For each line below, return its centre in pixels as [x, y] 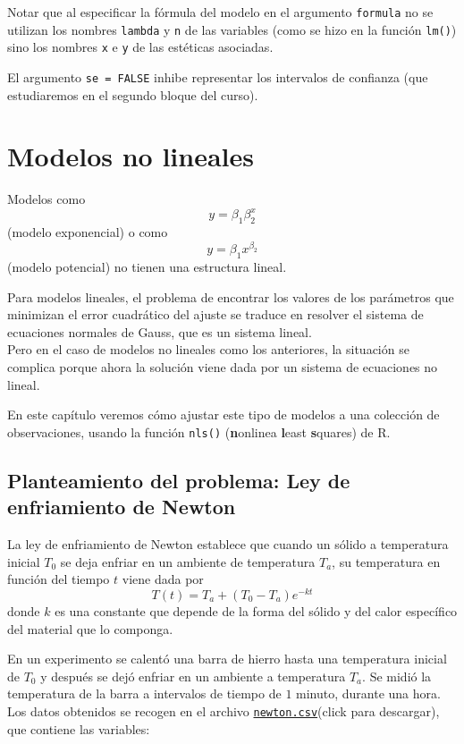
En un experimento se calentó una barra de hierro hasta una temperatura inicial [227, 659]
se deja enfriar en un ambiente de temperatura [188, 561]
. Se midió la [397, 676]
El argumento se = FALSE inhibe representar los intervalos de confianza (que [218, 76]
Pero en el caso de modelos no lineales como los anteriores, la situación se [208, 349]
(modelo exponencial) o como [88, 232]
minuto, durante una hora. [368, 693]
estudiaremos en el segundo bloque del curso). [133, 94]
